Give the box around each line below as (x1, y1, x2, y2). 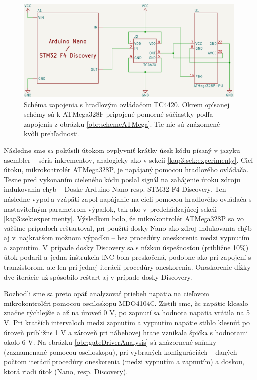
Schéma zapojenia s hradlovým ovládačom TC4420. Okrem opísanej (24, 99, 230, 109)
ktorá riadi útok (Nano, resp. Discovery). (4, 366, 128, 377)
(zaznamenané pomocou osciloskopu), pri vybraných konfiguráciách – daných (4, 346, 237, 357)
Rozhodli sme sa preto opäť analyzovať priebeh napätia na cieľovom (4, 288, 209, 299)
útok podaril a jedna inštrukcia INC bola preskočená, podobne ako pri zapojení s (4, 252, 251, 262)
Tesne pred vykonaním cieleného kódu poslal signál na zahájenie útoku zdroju (4, 174, 241, 184)
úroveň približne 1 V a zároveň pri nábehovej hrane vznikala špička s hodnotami (4, 327, 248, 337)
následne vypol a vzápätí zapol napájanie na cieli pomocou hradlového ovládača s (4, 193, 252, 204)
